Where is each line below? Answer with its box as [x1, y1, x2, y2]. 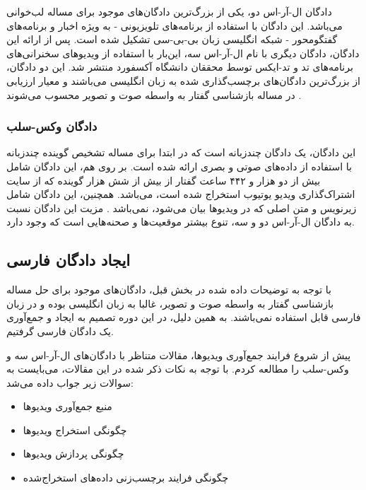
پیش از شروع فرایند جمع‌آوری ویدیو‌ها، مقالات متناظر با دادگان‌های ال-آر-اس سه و [6, 347, 351, 362]
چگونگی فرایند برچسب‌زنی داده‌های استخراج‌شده [23, 470, 229, 485]
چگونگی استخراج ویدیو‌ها [23, 422, 127, 437]
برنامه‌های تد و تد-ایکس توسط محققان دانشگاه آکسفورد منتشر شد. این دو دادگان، [6, 59, 353, 74]
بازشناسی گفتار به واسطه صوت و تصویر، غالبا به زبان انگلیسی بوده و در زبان [6, 296, 334, 310]
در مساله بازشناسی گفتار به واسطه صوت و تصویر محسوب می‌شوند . [6, 87, 302, 102]
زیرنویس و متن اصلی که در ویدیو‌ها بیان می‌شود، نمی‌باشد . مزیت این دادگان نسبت [6, 200, 357, 215]
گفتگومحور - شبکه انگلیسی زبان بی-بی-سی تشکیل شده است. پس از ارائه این [6, 32, 338, 47]
